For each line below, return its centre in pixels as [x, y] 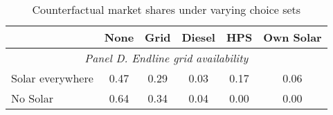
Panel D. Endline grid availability [166, 58]
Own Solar [292, 37]
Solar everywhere [52, 78]
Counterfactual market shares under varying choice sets [166, 9]
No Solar [32, 98]
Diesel [198, 37]
